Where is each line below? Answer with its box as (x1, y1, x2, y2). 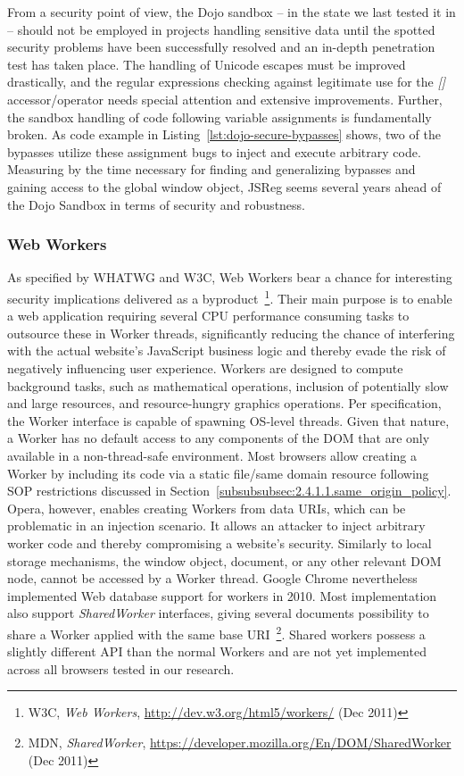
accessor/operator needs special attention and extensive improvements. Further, (7, 89, 443, 108)
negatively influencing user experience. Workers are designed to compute (7, 358, 403, 377)
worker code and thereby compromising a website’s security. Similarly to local (7, 533, 432, 552)
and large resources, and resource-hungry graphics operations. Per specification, (7, 394, 442, 413)
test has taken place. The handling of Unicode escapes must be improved (7, 54, 406, 73)
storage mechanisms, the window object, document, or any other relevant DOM (7, 551, 442, 570)
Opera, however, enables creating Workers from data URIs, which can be (7, 498, 406, 517)
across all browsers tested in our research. (7, 659, 235, 678)
